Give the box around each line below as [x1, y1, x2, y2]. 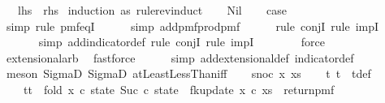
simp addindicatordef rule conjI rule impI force [38, 33, 325, 50]
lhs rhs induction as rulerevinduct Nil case [17, 2, 288, 18]
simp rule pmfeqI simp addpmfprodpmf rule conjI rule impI [6, 17, 379, 34]
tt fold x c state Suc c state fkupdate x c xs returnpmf [23, 80, 335, 97]
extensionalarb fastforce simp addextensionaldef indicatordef [6, 49, 354, 66]
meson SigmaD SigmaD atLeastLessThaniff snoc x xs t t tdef [6, 65, 371, 82]
